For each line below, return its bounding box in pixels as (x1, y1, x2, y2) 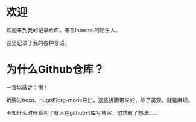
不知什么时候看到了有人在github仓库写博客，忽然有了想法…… (6, 109, 158, 116)
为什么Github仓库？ (6, 63, 104, 76)
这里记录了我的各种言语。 (6, 39, 70, 46)
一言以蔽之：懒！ (6, 84, 49, 91)
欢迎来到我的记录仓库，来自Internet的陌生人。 (6, 26, 121, 34)
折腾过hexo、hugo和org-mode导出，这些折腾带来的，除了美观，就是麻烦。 (6, 96, 194, 103)
